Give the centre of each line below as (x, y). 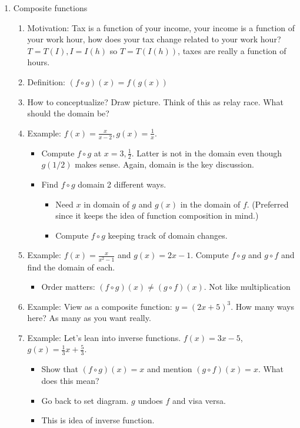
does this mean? (70, 380)
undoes (150, 400)
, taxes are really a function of (232, 50)
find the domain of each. (71, 267)
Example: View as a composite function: (100, 306)
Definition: (46, 81)
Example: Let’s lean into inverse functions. (104, 337)
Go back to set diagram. (85, 400)
